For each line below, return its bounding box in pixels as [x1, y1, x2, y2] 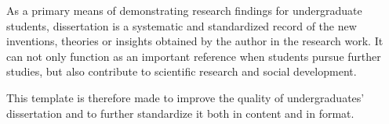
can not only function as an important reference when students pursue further [6, 48, 381, 64]
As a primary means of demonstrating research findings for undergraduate [6, 2, 362, 18]
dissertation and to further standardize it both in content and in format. [6, 105, 354, 121]
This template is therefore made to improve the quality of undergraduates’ [6, 89, 365, 105]
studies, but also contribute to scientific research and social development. [6, 63, 357, 80]
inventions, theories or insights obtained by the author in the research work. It [6, 33, 384, 49]
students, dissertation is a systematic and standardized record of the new [6, 17, 357, 34]
